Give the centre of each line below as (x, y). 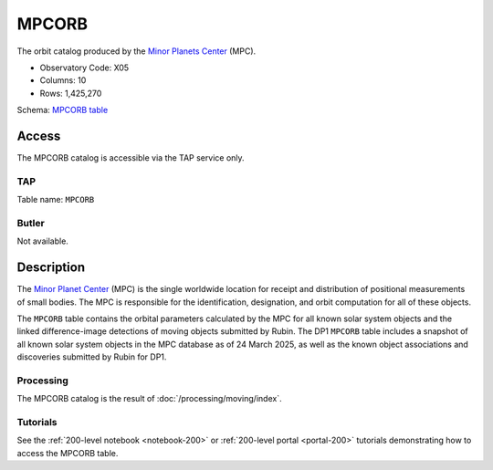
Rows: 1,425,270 (71, 93)
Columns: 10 (63, 80)
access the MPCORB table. (68, 453)
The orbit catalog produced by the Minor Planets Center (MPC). (136, 51)
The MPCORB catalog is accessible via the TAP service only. (131, 158)
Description (51, 268)
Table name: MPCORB (56, 200)
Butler (31, 223)
